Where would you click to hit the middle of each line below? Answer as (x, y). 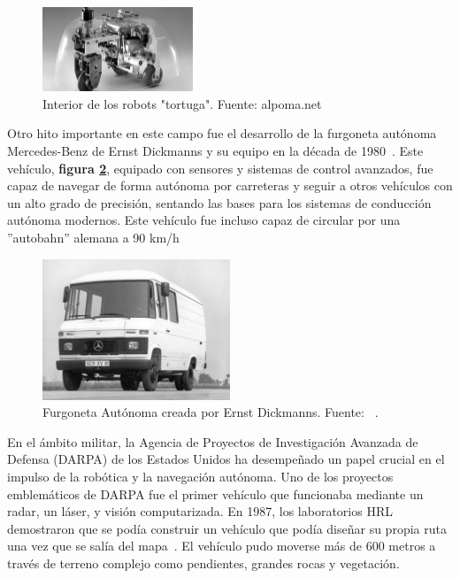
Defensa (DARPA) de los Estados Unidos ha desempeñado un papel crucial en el (226, 459)
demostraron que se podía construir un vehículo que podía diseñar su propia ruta (227, 528)
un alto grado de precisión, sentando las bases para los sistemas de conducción (219, 202)
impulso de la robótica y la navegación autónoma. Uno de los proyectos (200, 477)
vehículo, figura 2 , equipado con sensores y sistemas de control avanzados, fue (220, 168)
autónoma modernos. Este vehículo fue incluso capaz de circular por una (204, 220)
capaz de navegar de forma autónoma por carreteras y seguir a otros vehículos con (230, 185)
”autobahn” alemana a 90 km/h (93, 238)
